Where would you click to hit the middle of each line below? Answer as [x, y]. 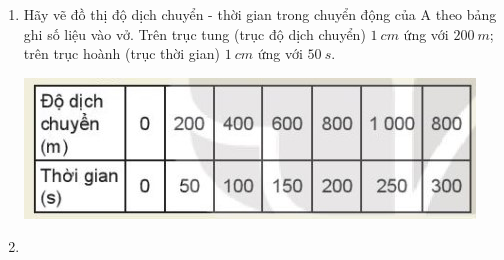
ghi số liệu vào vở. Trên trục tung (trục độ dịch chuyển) [194, 33]
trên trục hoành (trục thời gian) [121, 53]
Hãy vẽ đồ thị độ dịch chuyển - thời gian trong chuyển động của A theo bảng [260, 14]
